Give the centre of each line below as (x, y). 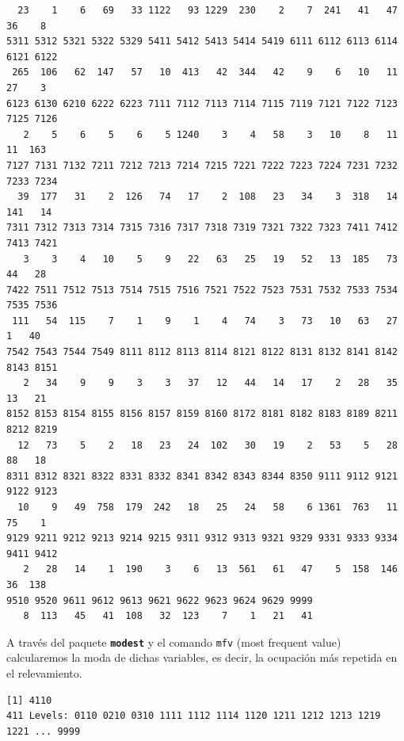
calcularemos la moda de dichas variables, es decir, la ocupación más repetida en (202, 657)
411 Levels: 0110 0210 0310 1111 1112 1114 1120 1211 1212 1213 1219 (194, 716)
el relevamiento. (44, 673)
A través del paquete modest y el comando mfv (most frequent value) (174, 642)
